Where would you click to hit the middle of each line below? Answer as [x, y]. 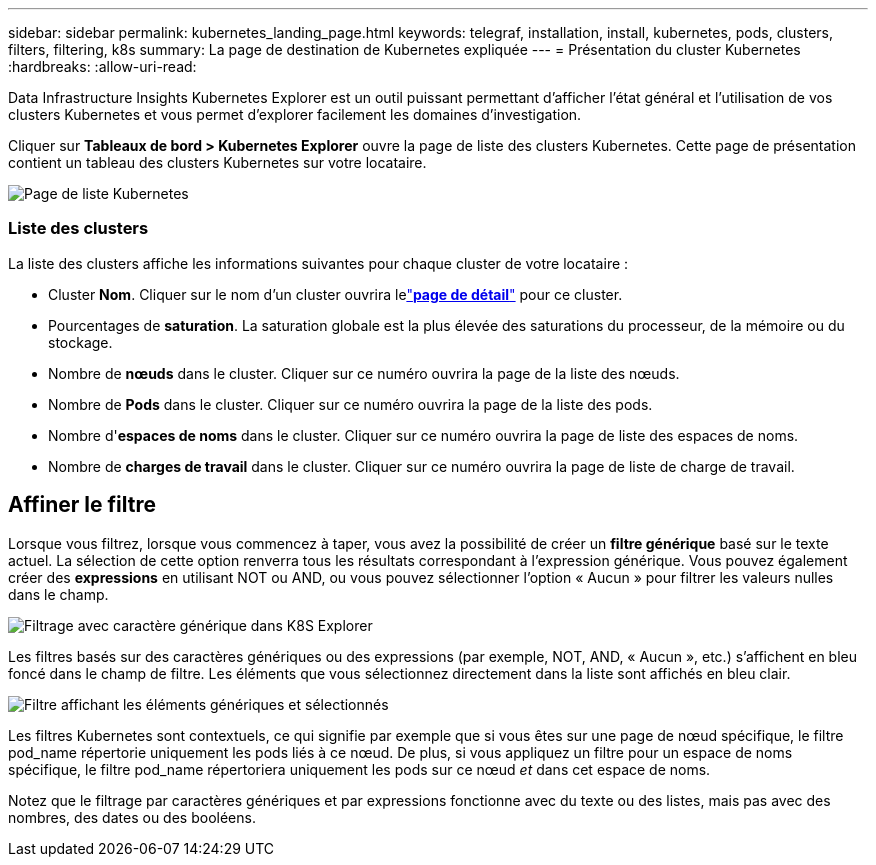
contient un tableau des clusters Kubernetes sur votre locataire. [217, 162]
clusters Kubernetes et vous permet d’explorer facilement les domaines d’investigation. [295, 114]
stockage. [80, 342]
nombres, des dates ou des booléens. [132, 817]
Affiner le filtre [82, 505]
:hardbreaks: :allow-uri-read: [102, 66]
